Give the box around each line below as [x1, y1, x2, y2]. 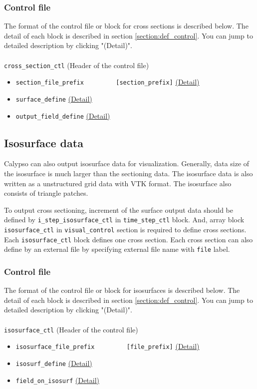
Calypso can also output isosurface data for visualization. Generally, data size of [4, 158, 250, 169]
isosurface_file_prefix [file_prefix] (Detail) [15, 341, 200, 351]
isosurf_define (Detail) [15, 357, 92, 368]
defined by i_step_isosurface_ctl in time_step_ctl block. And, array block [4, 214, 245, 225]
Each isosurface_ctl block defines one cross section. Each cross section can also [4, 234, 253, 244]
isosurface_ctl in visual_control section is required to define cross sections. [4, 224, 247, 235]
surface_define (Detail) [15, 93, 92, 104]
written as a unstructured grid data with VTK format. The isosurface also [4, 178, 232, 188]
